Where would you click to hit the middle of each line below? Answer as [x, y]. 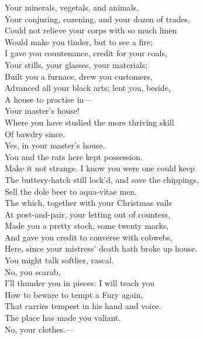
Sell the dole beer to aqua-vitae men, [71, 191]
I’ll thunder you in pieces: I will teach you [80, 283]
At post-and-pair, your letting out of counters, [88, 214]
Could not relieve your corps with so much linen [91, 30]
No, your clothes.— [39, 329]
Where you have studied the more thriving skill [90, 122]
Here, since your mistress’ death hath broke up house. [101, 248]
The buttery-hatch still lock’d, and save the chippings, [102, 179]
